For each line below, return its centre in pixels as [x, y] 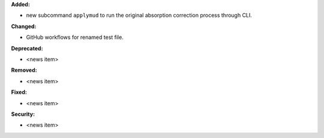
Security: [23, 114]
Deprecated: [27, 48]
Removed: [24, 70]
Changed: [24, 26]
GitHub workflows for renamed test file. [75, 37]
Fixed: [19, 92]
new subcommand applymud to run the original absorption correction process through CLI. [139, 16]
